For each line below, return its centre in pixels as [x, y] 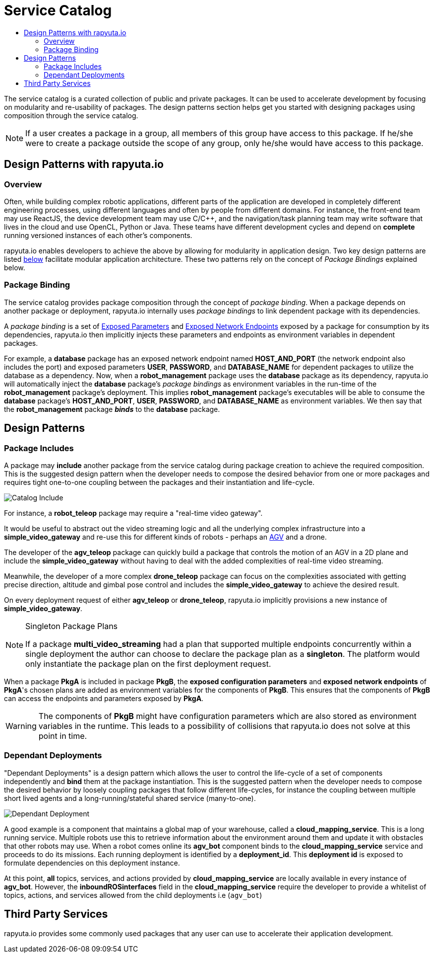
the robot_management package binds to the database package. [112, 409]
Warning [21, 726]
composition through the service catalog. [71, 115]
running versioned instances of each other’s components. [98, 235]
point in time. [63, 736]
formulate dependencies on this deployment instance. [92, 863]
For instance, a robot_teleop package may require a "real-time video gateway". [133, 513]
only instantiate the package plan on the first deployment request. [148, 664]
